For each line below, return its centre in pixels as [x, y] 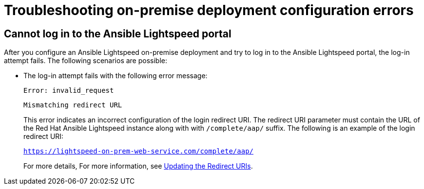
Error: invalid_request [69, 91]
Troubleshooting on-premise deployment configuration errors [209, 10]
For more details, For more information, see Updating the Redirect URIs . [138, 166]
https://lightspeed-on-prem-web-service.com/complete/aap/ [139, 151]
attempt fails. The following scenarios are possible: [86, 61]
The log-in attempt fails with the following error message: [116, 76]
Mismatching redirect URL [73, 105]
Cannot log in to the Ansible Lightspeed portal [118, 34]
